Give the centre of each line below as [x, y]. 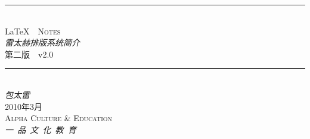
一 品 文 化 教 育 [41, 129]
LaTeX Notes [33, 31]
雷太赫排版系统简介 [42, 42]
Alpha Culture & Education [59, 118]
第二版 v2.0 [29, 54]
